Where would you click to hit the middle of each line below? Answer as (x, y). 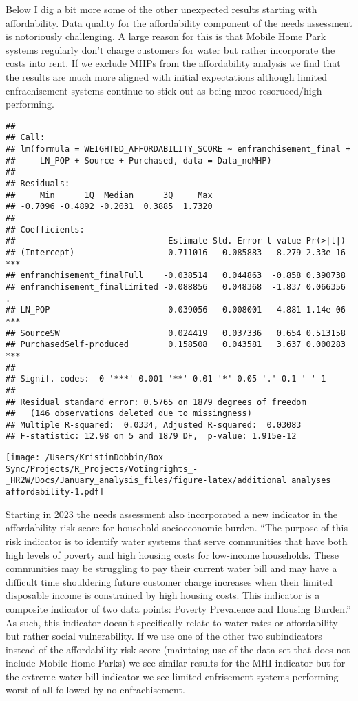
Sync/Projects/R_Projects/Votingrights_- (102, 469)
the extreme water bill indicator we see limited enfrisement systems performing (172, 676)
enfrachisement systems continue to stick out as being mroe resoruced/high (164, 90)
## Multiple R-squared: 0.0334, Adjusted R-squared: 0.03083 (154, 425)
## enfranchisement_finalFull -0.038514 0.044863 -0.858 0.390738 (176, 276)
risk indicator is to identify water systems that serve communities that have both (177, 541)
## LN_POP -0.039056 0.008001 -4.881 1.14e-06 (176, 310)
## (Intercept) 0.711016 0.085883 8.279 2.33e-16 (176, 252)
